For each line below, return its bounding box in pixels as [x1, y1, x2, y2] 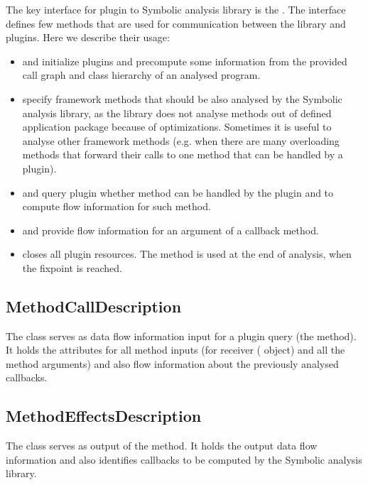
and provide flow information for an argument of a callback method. [22, 222, 319, 237]
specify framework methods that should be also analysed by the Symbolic [22, 91, 342, 106]
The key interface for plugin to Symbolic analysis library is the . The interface [6, 2, 346, 16]
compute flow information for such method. [22, 199, 211, 214]
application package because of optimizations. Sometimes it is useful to [22, 119, 332, 134]
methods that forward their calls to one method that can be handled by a [22, 147, 343, 162]
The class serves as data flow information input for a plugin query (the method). [6, 328, 357, 343]
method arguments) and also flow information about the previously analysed [6, 356, 339, 371]
